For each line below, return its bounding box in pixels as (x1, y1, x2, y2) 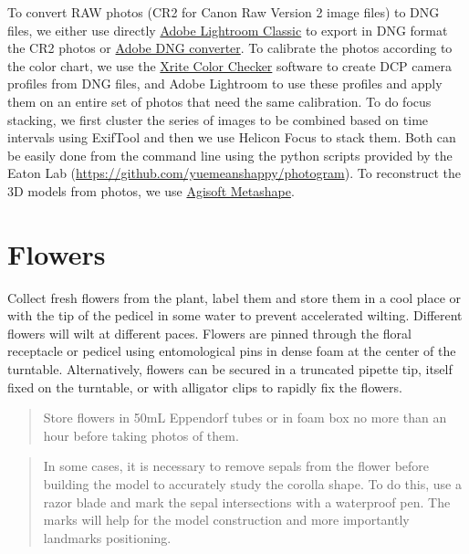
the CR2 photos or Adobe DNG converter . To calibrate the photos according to (7, 38, 453, 57)
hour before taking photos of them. (43, 425, 239, 444)
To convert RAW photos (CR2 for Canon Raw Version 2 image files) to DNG (7, 3, 440, 21)
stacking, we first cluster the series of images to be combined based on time (7, 110, 429, 129)
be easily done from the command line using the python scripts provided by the (7, 145, 453, 164)
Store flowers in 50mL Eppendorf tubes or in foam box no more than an (43, 408, 447, 427)
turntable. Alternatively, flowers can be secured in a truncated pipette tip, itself (7, 360, 453, 379)
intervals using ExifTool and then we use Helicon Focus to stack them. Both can (7, 128, 456, 147)
